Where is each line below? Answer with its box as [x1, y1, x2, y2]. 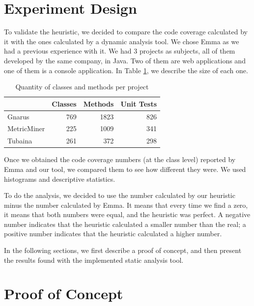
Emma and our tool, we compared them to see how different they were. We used [4, 164, 246, 174]
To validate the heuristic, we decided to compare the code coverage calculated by [4, 27, 248, 37]
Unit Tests [120, 98, 157, 109]
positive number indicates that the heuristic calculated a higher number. [4, 228, 222, 239]
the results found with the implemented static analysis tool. [4, 254, 184, 265]
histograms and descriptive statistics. [4, 173, 115, 184]
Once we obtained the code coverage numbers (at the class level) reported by [4, 154, 236, 165]
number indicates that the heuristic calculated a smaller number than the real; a [4, 219, 246, 229]
